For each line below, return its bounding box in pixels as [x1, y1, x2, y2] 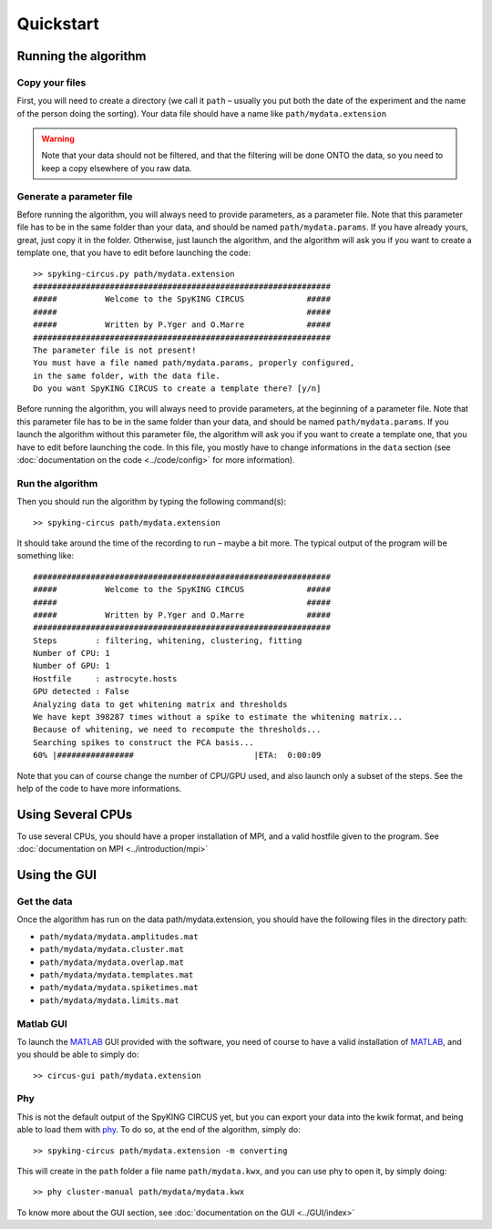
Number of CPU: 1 [33, 648, 110, 659]
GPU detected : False [33, 686, 129, 697]
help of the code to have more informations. [16, 783, 182, 794]
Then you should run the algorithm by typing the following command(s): [16, 497, 287, 507]
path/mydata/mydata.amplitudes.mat [39, 931, 200, 942]
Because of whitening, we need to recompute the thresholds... [33, 724, 322, 735]
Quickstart [16, 14, 100, 34]
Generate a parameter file [16, 189, 133, 202]
